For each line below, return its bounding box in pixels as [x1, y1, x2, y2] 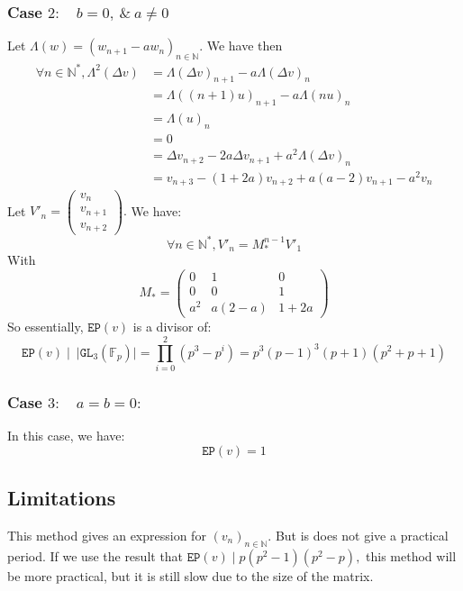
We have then [206, 36, 283, 55]
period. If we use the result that [7, 546, 184, 565]
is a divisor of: [132, 317, 212, 336]
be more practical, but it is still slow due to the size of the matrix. [7, 566, 374, 585]
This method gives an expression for [7, 525, 206, 544]
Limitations [7, 484, 116, 512]
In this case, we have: [7, 426, 125, 445]
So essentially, [7, 317, 84, 336]
